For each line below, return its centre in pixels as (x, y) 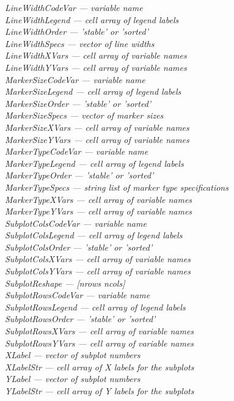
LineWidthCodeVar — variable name (74, 7)
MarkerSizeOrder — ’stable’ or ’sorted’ (78, 103)
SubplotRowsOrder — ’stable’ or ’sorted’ (80, 319)
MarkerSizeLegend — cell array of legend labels (93, 91)
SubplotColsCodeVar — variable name (76, 223)
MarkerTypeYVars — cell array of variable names (99, 211)
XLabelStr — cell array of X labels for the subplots (100, 366)
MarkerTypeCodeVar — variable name (77, 151)
